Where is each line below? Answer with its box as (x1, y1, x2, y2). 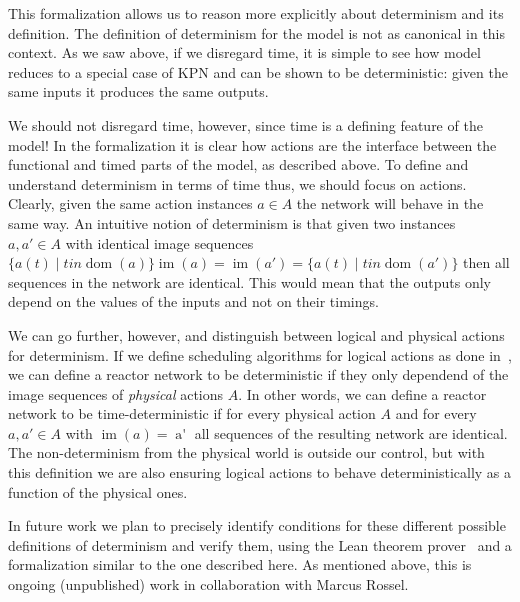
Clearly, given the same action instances (8, 193, 253, 214)
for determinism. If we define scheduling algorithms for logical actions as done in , (8, 344, 512, 365)
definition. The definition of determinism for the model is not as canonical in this (8, 22, 506, 43)
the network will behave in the (296, 193, 484, 214)
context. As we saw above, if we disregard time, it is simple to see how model (8, 42, 481, 63)
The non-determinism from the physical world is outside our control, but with (8, 442, 485, 463)
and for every (395, 403, 477, 424)
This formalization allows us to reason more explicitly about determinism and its (8, 3, 504, 23)
